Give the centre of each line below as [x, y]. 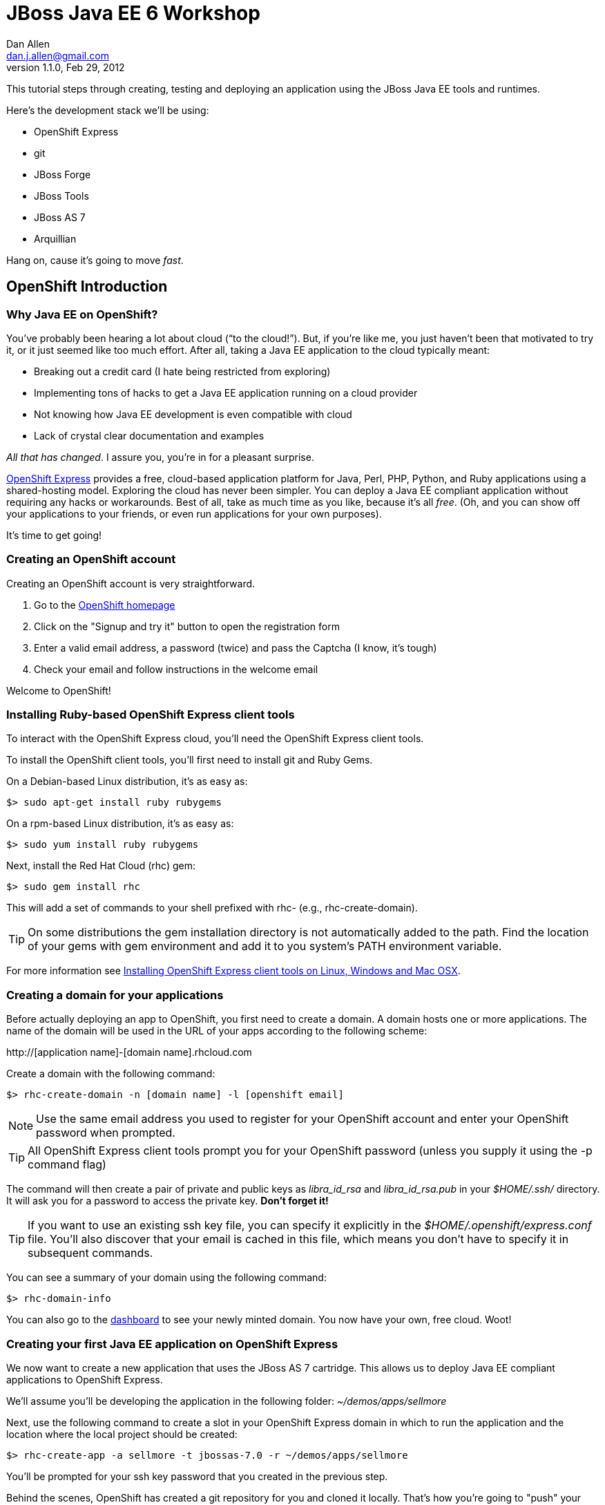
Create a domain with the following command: [111, 1074]
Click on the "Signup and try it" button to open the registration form [187, 626]
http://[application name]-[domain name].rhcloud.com [129, 1052]
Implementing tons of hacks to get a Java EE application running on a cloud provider [226, 392]
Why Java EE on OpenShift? [82, 314]
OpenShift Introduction [87, 287]
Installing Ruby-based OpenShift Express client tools [151, 715]
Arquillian [55, 238]
